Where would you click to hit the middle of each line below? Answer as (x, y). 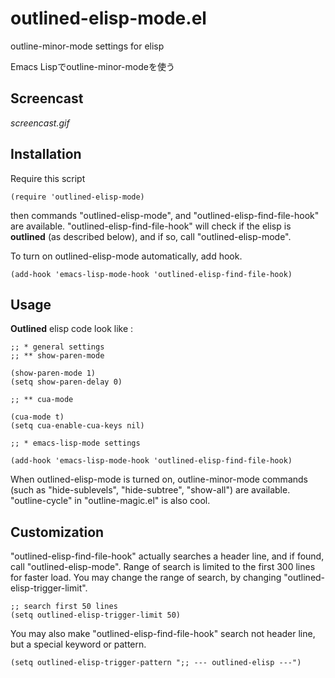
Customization (57, 532)
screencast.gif (40, 123)
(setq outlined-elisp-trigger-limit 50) (96, 615)
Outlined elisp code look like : (72, 329)
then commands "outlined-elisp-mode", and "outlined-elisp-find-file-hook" (165, 215)
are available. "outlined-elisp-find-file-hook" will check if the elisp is (151, 226)
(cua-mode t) (37, 417)
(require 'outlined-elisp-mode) (77, 197)
